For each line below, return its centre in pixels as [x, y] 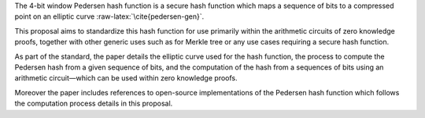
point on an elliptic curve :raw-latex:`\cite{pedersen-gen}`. [109, 16]
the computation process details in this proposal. [94, 104]
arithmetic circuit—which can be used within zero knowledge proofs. [126, 78]
